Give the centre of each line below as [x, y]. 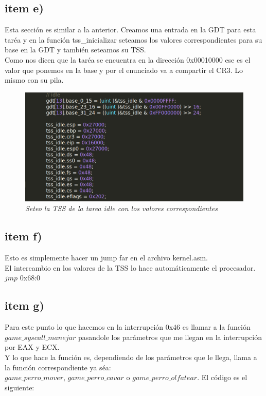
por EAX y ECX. [32, 347]
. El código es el [222, 377]
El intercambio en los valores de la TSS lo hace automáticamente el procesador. [130, 267]
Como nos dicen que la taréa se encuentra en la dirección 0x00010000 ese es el [128, 59]
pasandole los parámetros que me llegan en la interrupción [170, 337]
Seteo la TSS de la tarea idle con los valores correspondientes [121, 208]
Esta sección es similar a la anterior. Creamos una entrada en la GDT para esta [130, 30]
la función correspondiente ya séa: [58, 367]
